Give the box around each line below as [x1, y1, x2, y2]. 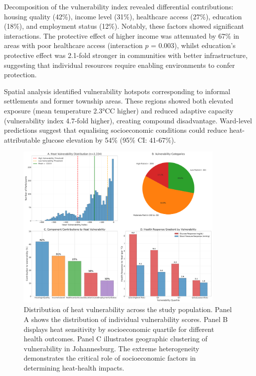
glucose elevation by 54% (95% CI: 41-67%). [42, 134, 176, 145]
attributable [4, 134, 41, 145]
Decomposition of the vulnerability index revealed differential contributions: [4, 1, 234, 11]
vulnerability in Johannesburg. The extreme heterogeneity [24, 343, 200, 353]
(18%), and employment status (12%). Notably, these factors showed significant [4, 21, 244, 31]
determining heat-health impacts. [24, 362, 125, 373]
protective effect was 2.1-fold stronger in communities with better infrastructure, [4, 50, 248, 60]
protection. [4, 69, 37, 80]
